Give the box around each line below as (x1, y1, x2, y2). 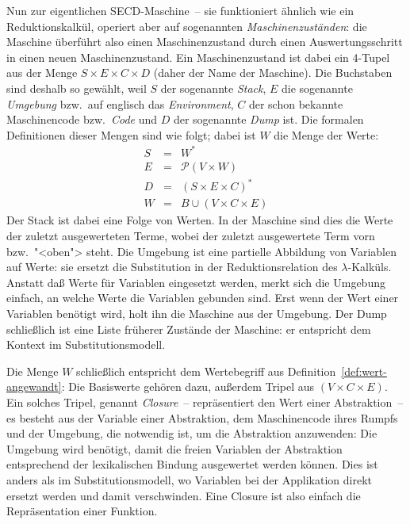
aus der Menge (6, 64, 78, 81)
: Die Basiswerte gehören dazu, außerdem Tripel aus (61, 378, 315, 395)
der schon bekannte (248, 95, 343, 112)
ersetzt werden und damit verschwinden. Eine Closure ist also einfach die (6, 487, 361, 503)
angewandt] (6, 378, 62, 395)
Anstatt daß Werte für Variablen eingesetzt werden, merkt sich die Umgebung (6, 273, 385, 290)
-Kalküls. (347, 258, 392, 275)
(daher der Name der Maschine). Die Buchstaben (153, 64, 393, 81)
